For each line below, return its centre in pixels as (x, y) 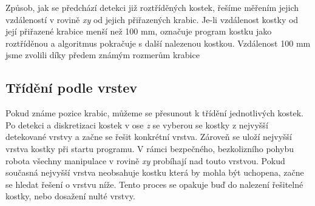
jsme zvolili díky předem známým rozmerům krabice (103, 55)
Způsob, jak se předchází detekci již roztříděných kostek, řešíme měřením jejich (152, 7)
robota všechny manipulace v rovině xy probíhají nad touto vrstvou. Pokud (145, 160)
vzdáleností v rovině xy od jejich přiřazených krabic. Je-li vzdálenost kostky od (152, 19)
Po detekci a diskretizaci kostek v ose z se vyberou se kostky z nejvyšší (137, 125)
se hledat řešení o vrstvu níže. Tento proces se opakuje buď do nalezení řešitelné (154, 184)
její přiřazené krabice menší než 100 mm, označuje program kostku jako (139, 31)
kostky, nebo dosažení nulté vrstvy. (70, 196)
